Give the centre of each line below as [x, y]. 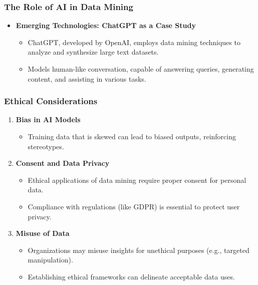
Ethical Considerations [51, 101]
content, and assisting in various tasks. [87, 78]
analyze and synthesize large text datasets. [93, 52]
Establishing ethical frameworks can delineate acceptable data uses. [131, 276]
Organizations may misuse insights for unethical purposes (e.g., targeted [139, 250]
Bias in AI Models [48, 119]
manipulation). [50, 260]
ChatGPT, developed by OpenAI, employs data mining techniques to [134, 42]
